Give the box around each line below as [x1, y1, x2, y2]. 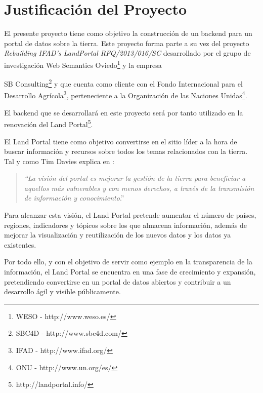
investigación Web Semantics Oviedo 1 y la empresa [4, 58, 162, 70]
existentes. [4, 239, 36, 250]
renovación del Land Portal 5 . [4, 117, 93, 129]
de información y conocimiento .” [24, 192, 124, 203]
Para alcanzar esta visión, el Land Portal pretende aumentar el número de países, [4, 210, 256, 220]
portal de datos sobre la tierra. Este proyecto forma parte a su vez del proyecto [4, 37, 249, 48]
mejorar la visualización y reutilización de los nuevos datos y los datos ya [4, 229, 231, 240]
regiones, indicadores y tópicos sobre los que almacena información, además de [4, 219, 247, 230]
